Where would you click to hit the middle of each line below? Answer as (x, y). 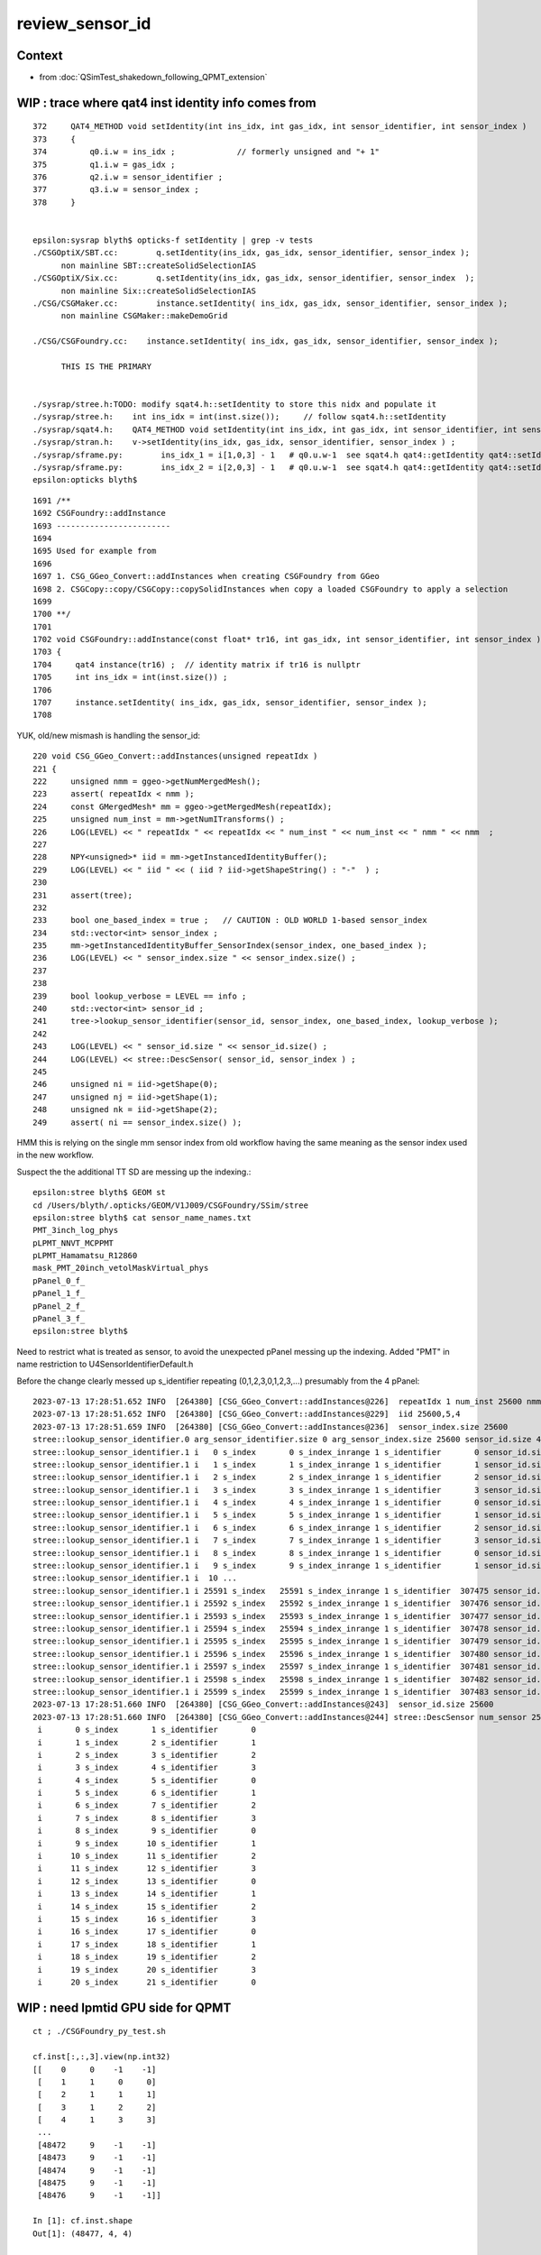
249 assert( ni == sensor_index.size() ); (138, 1122)
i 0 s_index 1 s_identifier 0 (147, 1730)
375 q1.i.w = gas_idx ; (104, 164)
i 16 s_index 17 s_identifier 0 (147, 1932)
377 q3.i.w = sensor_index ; (116, 190)
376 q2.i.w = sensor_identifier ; (128, 177)
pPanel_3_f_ (59, 1319)
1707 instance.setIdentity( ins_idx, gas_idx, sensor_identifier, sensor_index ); (230, 703)
